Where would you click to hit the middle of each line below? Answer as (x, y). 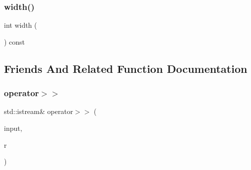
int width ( (21, 25)
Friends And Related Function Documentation (126, 68)
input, (13, 128)
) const (15, 41)
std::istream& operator (39, 111)
